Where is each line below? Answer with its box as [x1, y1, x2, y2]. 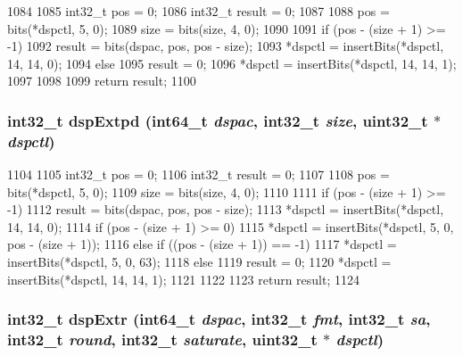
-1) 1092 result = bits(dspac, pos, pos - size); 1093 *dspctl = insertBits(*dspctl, [7, 37, 444, 55]
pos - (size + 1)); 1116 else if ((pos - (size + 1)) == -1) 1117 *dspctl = [7, 235, 397, 253]
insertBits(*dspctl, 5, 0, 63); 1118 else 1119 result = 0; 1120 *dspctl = [7, 253, 392, 271]
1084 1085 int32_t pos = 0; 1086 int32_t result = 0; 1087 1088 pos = [7, 2, 390, 20]
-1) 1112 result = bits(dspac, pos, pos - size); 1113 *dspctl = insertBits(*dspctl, [7, 200, 444, 219]
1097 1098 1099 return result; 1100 [7, 71, 196, 90]
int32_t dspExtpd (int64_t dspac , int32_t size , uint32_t [7, 109, 428, 131]
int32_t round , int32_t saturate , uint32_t [7, 328, 318, 351]
